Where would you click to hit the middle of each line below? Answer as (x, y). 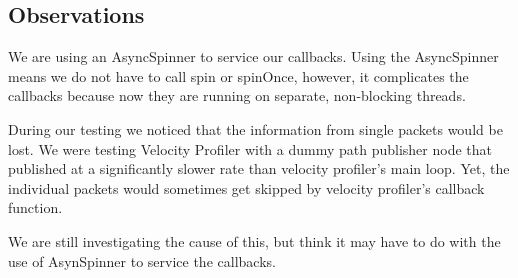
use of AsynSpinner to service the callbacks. (142, 260)
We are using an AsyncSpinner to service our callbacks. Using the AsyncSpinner (253, 56)
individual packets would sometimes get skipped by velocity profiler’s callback (246, 187)
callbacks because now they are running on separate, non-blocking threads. (237, 95)
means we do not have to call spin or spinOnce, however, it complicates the (238, 75)
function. (35, 207)
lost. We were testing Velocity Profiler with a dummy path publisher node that (250, 148)
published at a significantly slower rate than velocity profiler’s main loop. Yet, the (259, 168)
